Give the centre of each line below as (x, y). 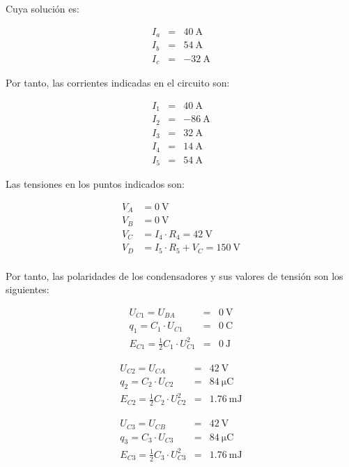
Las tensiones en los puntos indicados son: (95, 184)
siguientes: (28, 289)
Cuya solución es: (42, 8)
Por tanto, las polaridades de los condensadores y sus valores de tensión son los (174, 275)
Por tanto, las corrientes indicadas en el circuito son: (118, 83)
